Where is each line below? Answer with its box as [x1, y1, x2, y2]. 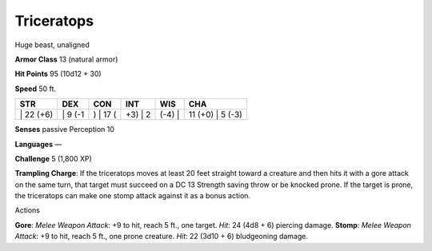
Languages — [14, 139, 62, 149]
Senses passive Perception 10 [14, 125, 115, 134]
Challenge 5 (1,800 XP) [14, 153, 92, 163]
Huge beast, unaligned [14, 40, 90, 50]
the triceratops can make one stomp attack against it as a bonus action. [14, 191, 251, 201]
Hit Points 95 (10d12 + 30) [14, 69, 102, 79]
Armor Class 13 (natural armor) [14, 54, 118, 64]
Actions [14, 205, 40, 215]
